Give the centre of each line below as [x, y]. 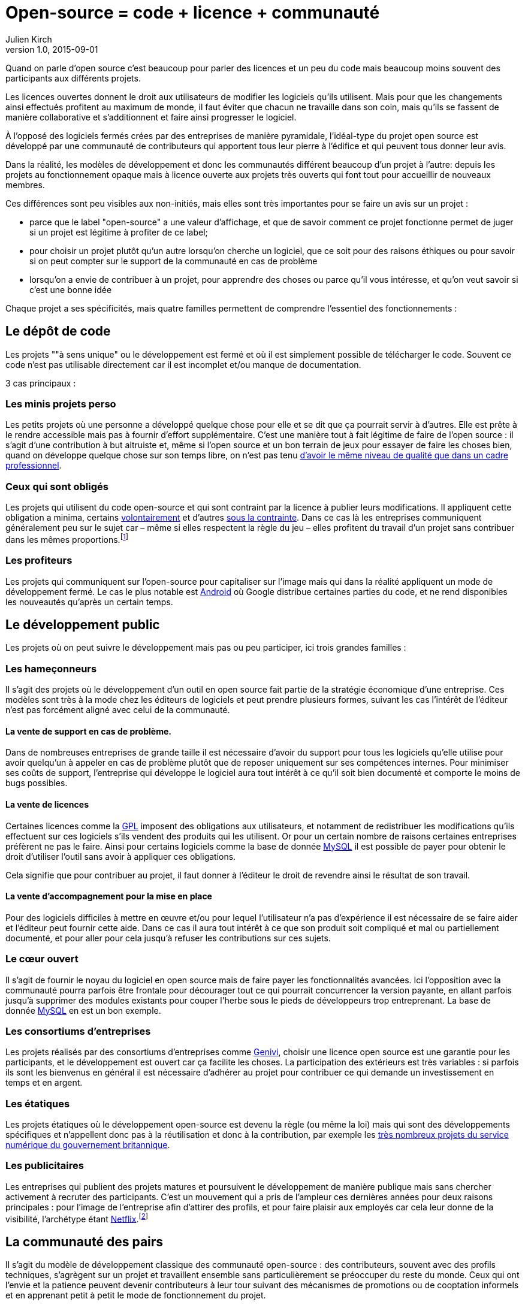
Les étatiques [38, 1103]
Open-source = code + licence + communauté [193, 13]
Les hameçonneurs [51, 668]
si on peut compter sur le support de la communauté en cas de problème [174, 261]
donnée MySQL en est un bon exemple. [83, 1010]
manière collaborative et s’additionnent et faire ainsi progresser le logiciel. [151, 117]
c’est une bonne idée [71, 289]
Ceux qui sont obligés [57, 486]
